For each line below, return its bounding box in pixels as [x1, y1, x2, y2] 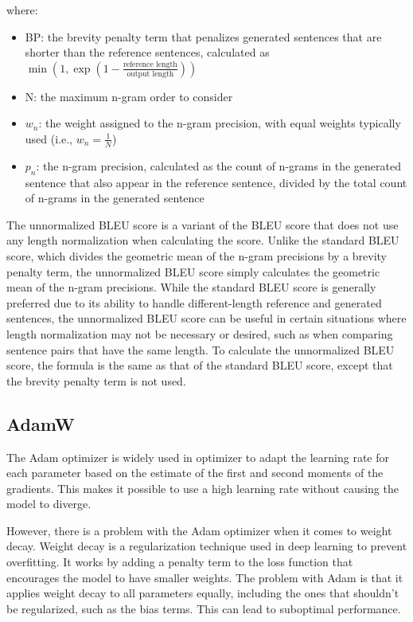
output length [127, 69, 174, 78]
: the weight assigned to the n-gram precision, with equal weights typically [38, 115, 401, 131]
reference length [123, 61, 177, 69]
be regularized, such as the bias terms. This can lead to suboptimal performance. [6, 600, 401, 616]
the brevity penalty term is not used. [6, 372, 186, 389]
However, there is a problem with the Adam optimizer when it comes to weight [6, 522, 392, 538]
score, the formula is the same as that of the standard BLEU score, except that [6, 357, 393, 374]
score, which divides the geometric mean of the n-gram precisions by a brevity [6, 247, 388, 264]
